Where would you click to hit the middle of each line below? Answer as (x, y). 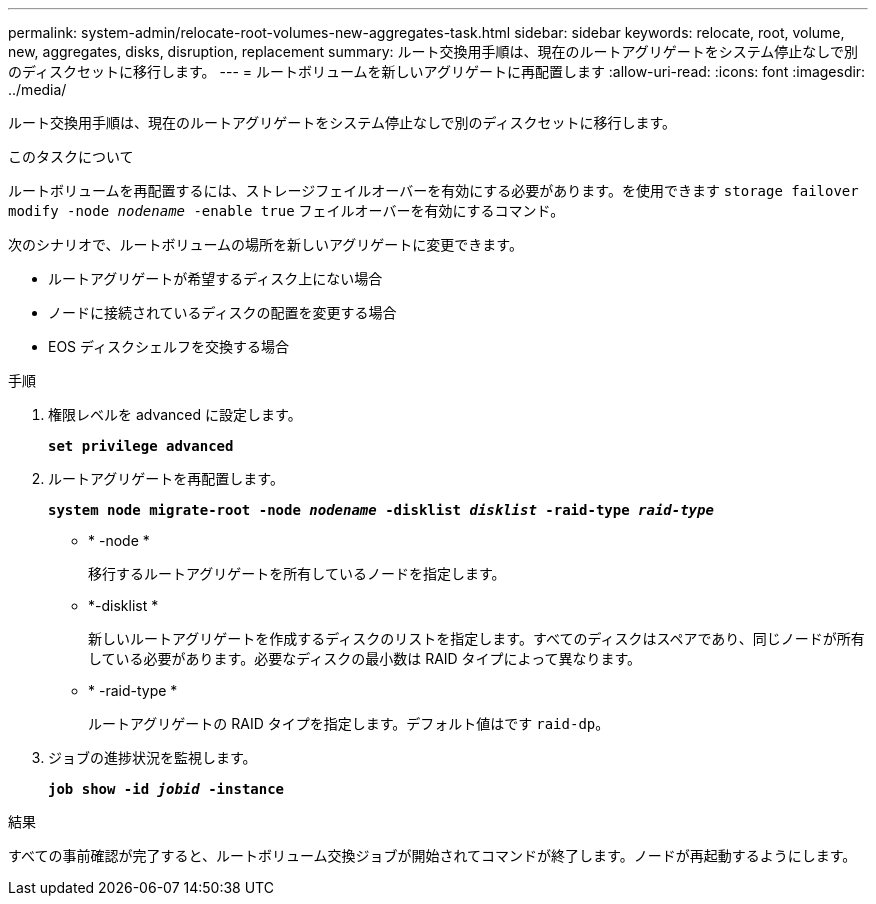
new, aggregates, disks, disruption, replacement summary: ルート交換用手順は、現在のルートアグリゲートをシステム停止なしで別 (433, 51)
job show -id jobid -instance (166, 789)
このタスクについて (71, 156)
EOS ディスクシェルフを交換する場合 (169, 346)
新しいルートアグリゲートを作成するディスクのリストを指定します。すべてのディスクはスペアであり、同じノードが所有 (476, 638)
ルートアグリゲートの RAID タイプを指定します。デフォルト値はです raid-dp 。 (349, 723)
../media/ (37, 89)
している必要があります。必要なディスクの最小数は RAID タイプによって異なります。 (365, 658)
